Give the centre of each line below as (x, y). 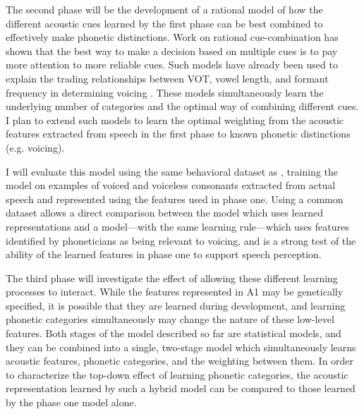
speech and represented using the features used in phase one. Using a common (175, 199)
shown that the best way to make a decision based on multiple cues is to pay (172, 50)
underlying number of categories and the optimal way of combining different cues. (182, 106)
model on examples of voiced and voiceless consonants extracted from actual (171, 185)
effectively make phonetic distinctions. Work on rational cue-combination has (172, 37)
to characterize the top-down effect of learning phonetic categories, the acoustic (177, 374)
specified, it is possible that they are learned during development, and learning (176, 305)
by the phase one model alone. (71, 402)
